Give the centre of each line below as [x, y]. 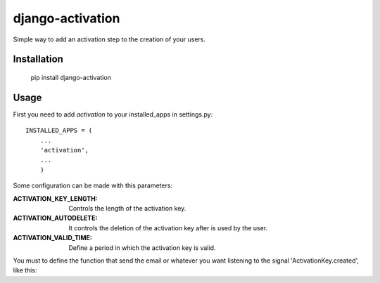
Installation [38, 59]
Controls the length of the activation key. [127, 208]
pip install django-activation [71, 77]
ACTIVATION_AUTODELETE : [55, 218]
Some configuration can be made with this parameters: [93, 185]
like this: [25, 270]
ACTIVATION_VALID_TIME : [53, 238]
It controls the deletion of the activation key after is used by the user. [168, 228]
